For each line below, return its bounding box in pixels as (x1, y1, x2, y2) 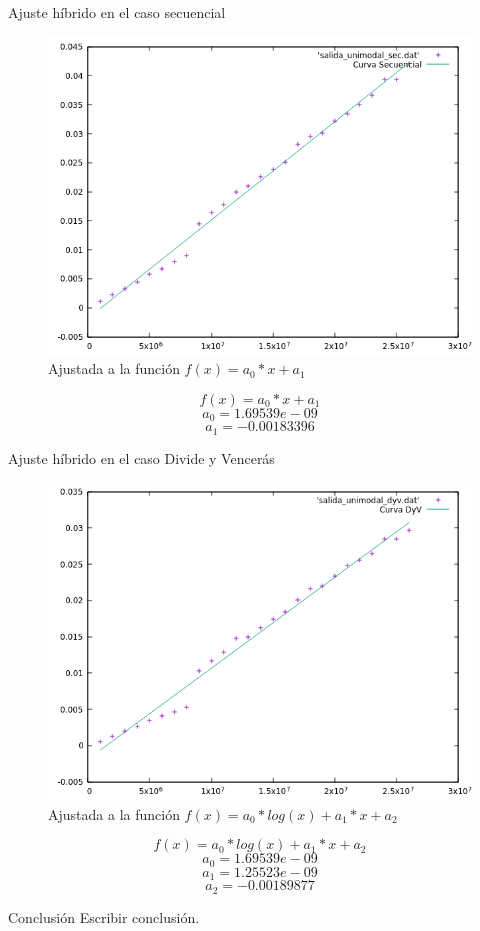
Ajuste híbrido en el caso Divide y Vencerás (8, 447, 275, 468)
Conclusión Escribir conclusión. (8, 906, 200, 927)
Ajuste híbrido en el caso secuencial (8, 2, 226, 22)
